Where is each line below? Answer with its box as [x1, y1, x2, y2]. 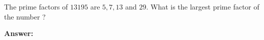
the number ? [4, 11, 46, 21]
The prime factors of [4, 1, 68, 11]
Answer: [4, 28, 34, 38]
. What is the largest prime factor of [146, 1, 259, 11]
